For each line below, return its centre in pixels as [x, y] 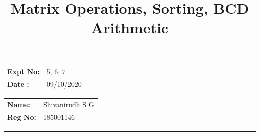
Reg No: [22, 117]
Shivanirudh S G [69, 104]
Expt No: [24, 72]
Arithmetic [130, 28]
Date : [18, 84]
